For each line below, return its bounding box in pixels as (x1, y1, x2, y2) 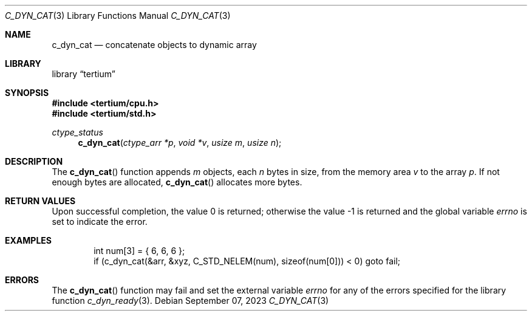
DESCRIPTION (5, 156, 63, 167)
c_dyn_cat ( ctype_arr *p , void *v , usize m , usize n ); (78, 137, 282, 148)
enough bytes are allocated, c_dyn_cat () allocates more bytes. (52, 177, 302, 187)
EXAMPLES (5, 235, 52, 246)
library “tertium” (52, 69, 115, 79)
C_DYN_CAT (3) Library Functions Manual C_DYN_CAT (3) (5, 10, 231, 21)
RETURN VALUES (5, 196, 76, 206)
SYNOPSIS (5, 88, 49, 98)
